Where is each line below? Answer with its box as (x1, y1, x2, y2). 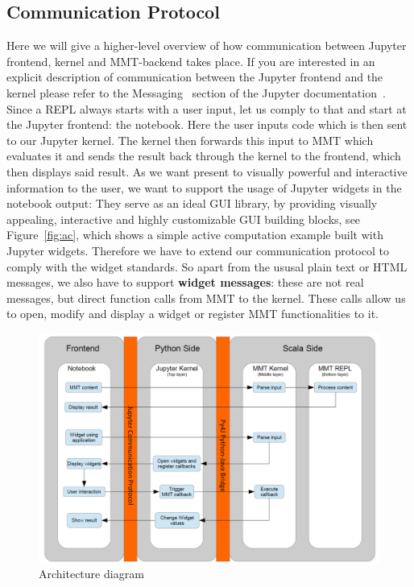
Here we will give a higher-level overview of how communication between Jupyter (6, 37, 407, 54)
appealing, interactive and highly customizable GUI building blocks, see (6, 210, 361, 227)
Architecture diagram (39, 565, 144, 582)
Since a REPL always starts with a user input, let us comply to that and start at (6, 100, 407, 117)
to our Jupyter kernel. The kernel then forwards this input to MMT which (6, 131, 374, 148)
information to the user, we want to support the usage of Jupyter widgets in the (6, 179, 402, 196)
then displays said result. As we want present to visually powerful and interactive (6, 163, 408, 180)
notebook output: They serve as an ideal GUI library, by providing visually (6, 195, 378, 212)
